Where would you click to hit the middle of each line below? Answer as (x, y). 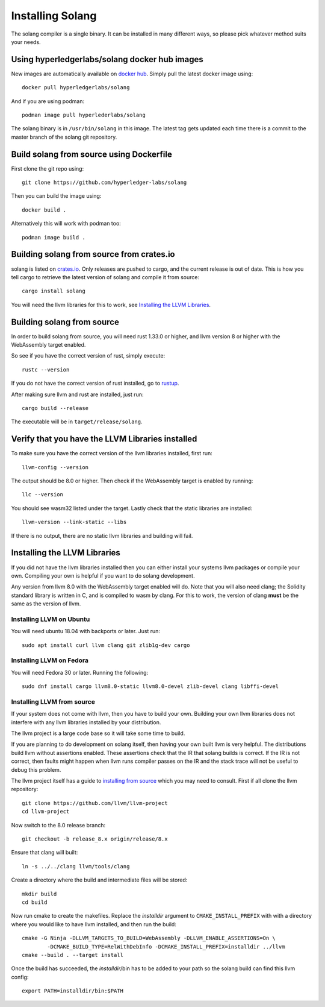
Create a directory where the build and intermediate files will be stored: (99, 880)
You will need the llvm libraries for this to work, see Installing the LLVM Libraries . (111, 305)
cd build (35, 902)
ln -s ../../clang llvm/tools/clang (76, 866)
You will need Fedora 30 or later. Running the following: (80, 672)
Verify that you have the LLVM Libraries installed (104, 439)
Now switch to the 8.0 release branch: (58, 825)
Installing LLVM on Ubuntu (51, 619)
